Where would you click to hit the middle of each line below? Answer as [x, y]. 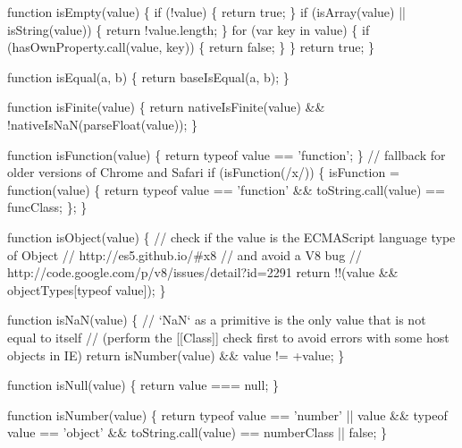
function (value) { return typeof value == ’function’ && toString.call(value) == [226, 189]
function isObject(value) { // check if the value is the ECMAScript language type [231, 237]
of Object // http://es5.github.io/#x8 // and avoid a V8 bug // [185, 254]
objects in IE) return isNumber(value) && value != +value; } [176, 355]
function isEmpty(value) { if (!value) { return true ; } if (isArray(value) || [206, 12]
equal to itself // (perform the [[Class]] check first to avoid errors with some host [228, 337]
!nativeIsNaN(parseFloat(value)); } [103, 124]
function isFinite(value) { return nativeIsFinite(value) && [166, 107]
